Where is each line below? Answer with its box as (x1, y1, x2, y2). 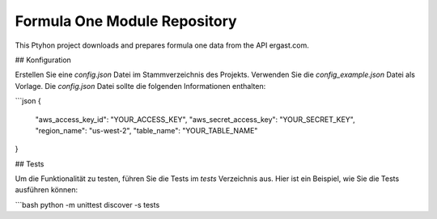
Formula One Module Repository (15, 12, 238, 30)
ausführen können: (15, 185, 78, 195)
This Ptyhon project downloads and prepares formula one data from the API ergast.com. (15, 40, 309, 50)
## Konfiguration (15, 55, 72, 65)
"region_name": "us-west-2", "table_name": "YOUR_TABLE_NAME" (35, 125, 258, 135)
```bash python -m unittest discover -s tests (15, 200, 160, 209)
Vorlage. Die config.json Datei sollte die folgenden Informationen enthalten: (15, 81, 266, 91)
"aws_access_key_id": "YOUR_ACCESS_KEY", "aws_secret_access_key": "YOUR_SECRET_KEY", (35, 114, 355, 124)
